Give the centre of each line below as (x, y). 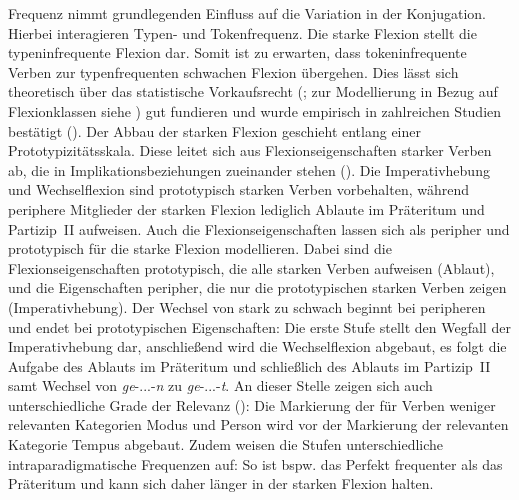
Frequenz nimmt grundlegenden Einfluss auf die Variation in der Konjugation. (247, 13)
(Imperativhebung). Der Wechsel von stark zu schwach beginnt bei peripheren (247, 306)
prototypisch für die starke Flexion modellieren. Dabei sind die (200, 248)
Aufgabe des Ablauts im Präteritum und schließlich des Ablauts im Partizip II (249, 365)
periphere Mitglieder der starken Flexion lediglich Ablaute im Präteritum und (246, 208)
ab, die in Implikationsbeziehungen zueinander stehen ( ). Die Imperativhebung (249, 169)
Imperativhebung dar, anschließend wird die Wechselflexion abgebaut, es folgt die (257, 346)
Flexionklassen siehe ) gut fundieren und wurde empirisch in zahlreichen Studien (255, 110)
